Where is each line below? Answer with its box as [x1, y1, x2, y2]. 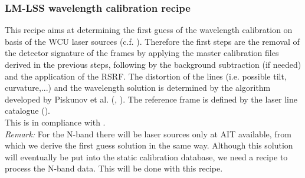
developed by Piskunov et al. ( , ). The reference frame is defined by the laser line [5, 93, 298, 105]
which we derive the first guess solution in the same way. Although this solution [5, 139, 293, 151]
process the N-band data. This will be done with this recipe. [5, 162, 223, 174]
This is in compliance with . [5, 116, 106, 128]
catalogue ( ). [5, 104, 51, 117]
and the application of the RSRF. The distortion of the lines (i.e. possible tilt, [5, 70, 287, 82]
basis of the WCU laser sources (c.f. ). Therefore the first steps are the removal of [5, 35, 300, 47]
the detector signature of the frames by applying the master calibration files [5, 47, 279, 59]
